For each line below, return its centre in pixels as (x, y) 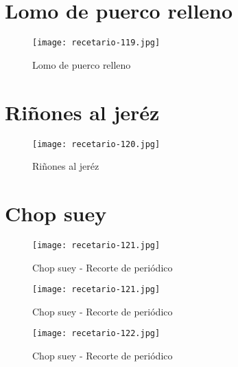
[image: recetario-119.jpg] (96, 43)
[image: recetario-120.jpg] (96, 144)
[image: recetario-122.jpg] (96, 334)
